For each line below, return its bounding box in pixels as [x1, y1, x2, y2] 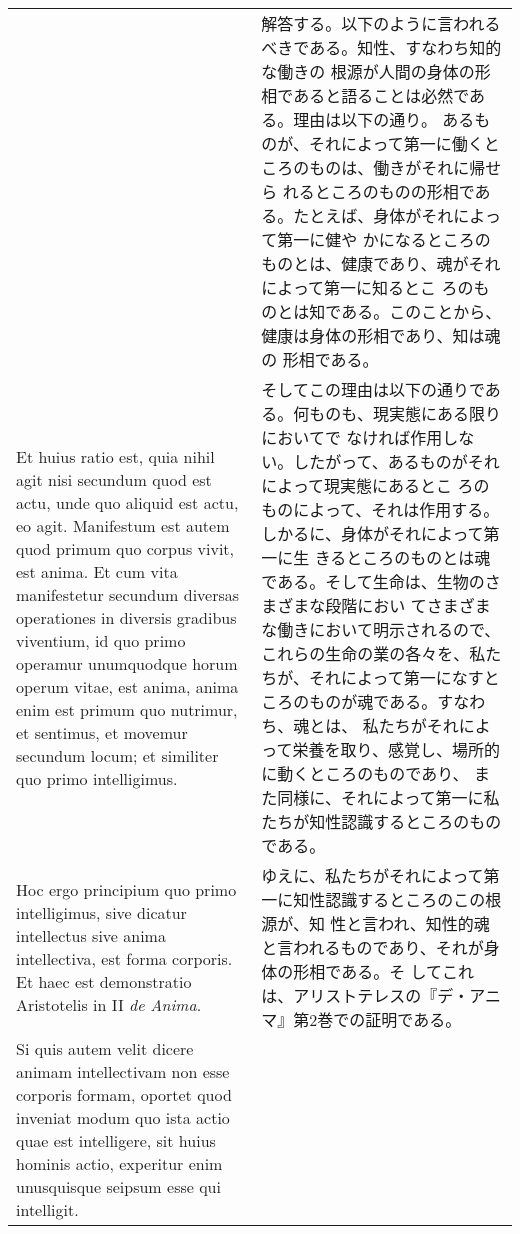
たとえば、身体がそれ [293, 204, 454, 227]
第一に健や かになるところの [277, 228, 491, 251]
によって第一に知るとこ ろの [261, 276, 474, 299]
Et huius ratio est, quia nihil [16, 444, 215, 468]
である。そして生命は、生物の [261, 570, 485, 593]
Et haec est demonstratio [16, 970, 192, 993]
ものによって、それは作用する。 [261, 498, 500, 521]
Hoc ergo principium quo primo [16, 878, 237, 901]
